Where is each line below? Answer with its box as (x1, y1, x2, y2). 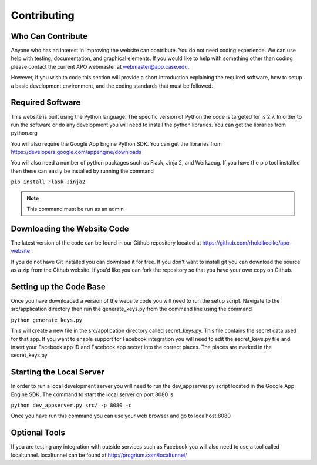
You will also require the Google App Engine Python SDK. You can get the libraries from (11, 140, 222, 147)
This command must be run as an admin (26, 206, 124, 213)
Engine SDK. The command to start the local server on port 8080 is (11, 391, 174, 398)
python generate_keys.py (11, 316, 82, 323)
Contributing (11, 9, 75, 22)
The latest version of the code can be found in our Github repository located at (11, 239, 201, 246)
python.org (11, 129, 38, 136)
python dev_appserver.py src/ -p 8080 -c (11, 402, 132, 409)
